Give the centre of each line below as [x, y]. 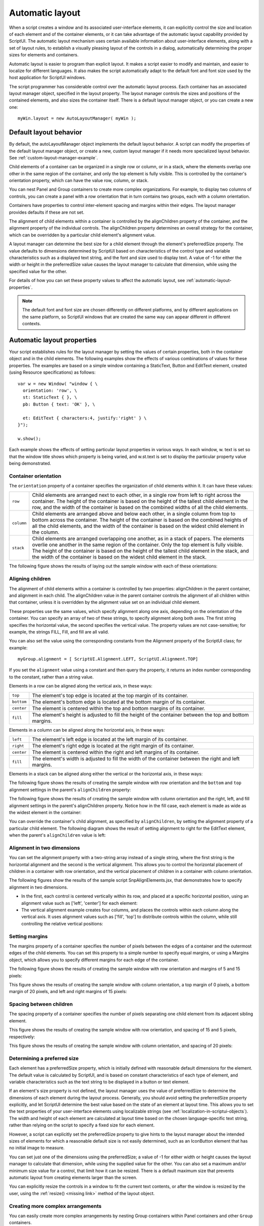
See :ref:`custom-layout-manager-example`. [53, 157]
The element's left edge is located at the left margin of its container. [110, 740]
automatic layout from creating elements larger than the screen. [73, 1177]
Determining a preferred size [44, 1058]
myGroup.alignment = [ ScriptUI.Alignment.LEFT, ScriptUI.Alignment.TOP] [108, 659]
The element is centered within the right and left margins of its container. [116, 752]
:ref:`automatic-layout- [209, 281]
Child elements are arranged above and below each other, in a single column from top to [134, 514]
